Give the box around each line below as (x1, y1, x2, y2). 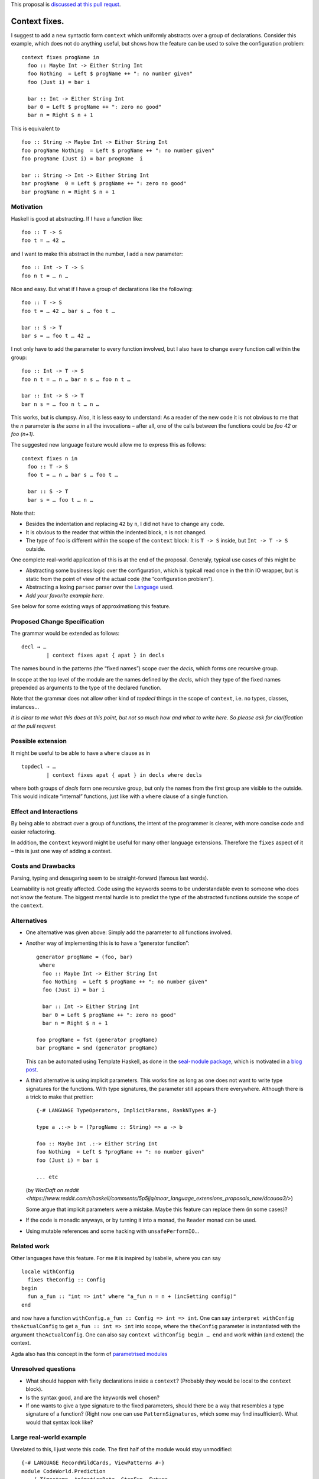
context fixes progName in (21, 54, 100, 60)
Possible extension (11, 737, 67, 745)
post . (25, 1065, 38, 1073)
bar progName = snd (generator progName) (36, 1045, 158, 1051)
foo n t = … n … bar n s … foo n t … (21, 376, 131, 383)
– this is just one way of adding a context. (11, 847, 112, 854)
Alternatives (11, 916, 47, 925)
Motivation (11, 203, 43, 211)
